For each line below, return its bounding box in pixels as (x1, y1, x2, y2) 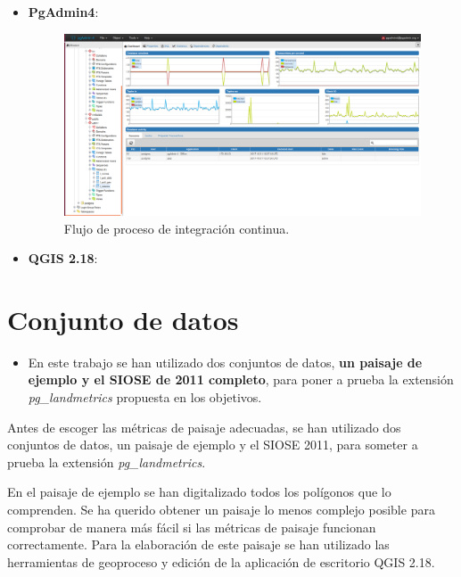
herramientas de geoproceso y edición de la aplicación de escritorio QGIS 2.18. (7, 552, 435, 571)
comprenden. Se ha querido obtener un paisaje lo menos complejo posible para (7, 500, 435, 519)
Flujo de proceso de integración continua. (63, 218, 290, 237)
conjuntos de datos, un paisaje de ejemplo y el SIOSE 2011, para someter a (7, 435, 418, 454)
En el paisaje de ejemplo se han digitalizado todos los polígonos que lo (7, 482, 391, 501)
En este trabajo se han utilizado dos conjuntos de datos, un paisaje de (28, 352, 423, 371)
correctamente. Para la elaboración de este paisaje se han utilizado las (7, 535, 390, 554)
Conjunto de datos (7, 301, 239, 337)
